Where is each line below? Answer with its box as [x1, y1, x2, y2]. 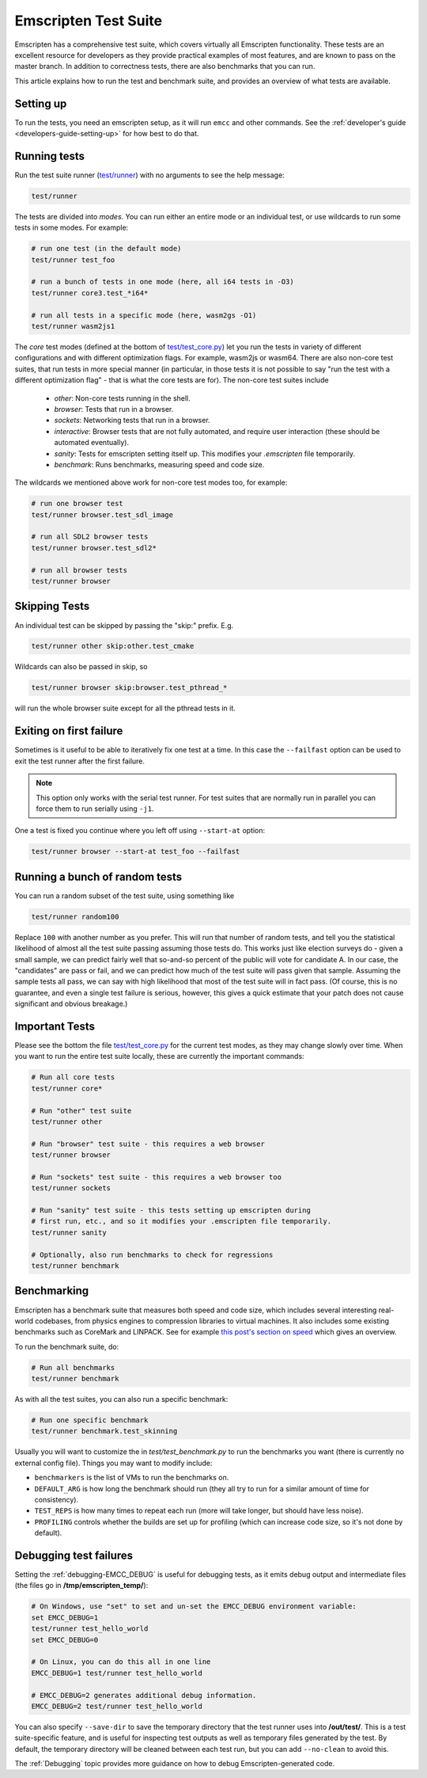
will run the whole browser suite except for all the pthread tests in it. [14, 703, 236, 713]
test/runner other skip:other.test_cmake [31, 642, 195, 651]
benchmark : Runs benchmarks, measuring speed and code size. [54, 459, 265, 469]
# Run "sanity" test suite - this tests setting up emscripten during [31, 1206, 312, 1215]
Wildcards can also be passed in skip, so [14, 662, 148, 672]
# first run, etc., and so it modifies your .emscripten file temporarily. [31, 1216, 332, 1226]
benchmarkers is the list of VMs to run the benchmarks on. [34, 1473, 229, 1483]
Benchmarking [14, 1284, 89, 1298]
